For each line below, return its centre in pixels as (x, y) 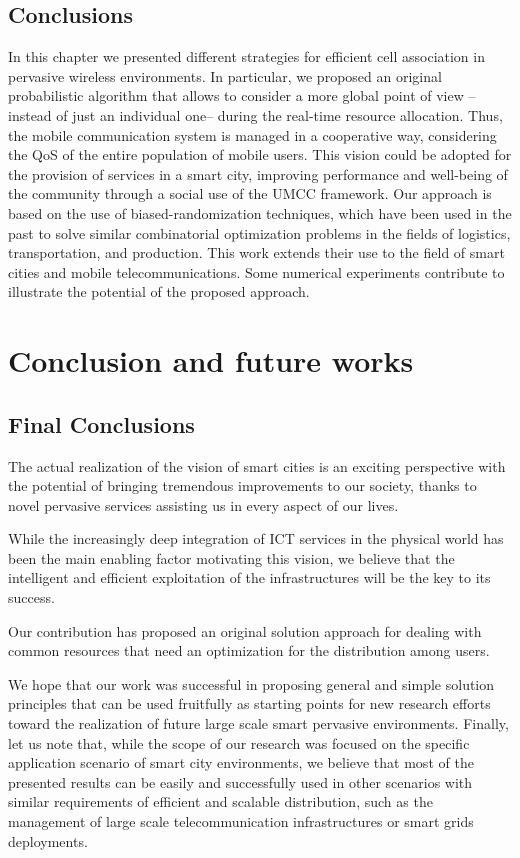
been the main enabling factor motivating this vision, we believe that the (231, 557)
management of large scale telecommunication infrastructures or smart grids (241, 821)
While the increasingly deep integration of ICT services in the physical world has (256, 538)
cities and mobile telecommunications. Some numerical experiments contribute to (256, 271)
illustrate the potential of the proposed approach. (159, 291)
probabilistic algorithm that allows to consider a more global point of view (236, 95)
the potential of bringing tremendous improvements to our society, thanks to (242, 485)
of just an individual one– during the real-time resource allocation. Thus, (279, 114)
